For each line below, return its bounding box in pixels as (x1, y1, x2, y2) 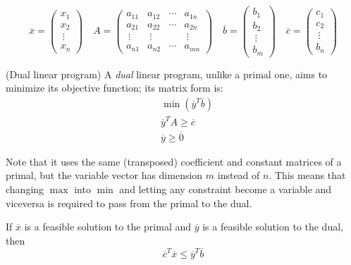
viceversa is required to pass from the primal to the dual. (6, 195, 252, 210)
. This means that (269, 168, 346, 183)
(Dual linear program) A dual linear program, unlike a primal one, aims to (6, 66, 328, 81)
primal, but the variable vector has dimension (6, 168, 203, 183)
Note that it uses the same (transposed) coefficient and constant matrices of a (6, 154, 342, 168)
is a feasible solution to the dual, (202, 219, 343, 234)
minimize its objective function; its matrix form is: (6, 80, 223, 95)
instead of (217, 168, 260, 183)
